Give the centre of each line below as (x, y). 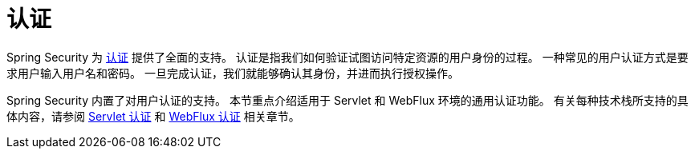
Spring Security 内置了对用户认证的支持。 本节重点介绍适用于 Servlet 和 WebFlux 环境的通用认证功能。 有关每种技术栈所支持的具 (347, 100)
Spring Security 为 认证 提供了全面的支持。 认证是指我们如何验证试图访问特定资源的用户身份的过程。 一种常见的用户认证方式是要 (347, 57)
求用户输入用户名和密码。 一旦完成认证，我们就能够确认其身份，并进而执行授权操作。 (233, 73)
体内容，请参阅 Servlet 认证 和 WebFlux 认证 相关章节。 (153, 116)
